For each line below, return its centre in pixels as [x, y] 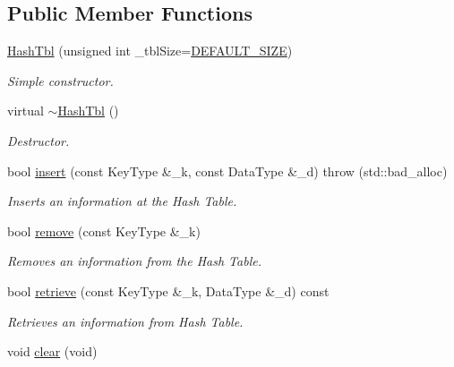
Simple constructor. [60, 80]
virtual [26, 111]
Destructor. [39, 140]
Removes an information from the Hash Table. [134, 261]
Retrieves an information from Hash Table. [125, 321]
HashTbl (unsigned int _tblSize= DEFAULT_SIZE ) [150, 51]
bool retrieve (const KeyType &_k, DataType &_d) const [168, 290]
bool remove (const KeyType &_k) [104, 230]
